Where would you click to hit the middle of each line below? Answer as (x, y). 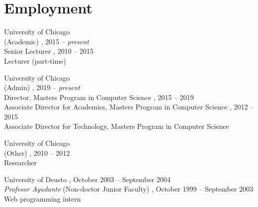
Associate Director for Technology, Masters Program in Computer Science (117, 126)
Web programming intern (43, 199)
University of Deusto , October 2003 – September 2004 (87, 179)
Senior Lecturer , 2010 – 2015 (49, 51)
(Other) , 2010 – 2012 (37, 153)
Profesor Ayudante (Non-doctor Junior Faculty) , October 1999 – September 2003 (129, 189)
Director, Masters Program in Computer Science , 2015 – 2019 (99, 97)
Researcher (21, 162)
